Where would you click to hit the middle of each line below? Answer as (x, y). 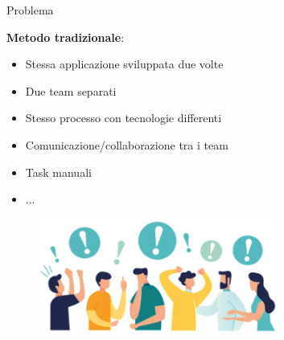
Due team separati (71, 90)
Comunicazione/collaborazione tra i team (127, 144)
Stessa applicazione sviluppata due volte (124, 64)
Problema (30, 10)
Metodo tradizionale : (66, 37)
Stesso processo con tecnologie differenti (123, 118)
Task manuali (58, 172)
